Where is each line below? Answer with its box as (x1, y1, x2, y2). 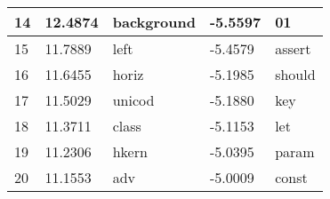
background (112, 12, 196, 32)
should (275, 64, 316, 84)
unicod (112, 90, 155, 110)
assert (275, 38, 311, 59)
